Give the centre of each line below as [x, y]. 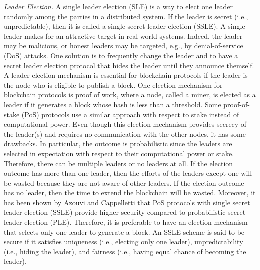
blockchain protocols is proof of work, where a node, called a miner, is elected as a [130, 95]
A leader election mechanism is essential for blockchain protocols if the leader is [126, 75]
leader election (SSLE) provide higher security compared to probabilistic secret [125, 212]
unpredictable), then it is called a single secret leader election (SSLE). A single [125, 26]
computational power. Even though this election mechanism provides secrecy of [125, 124]
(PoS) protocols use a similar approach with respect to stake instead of [130, 114]
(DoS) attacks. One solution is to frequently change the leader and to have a [121, 55]
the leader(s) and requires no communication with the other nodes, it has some [125, 134]
